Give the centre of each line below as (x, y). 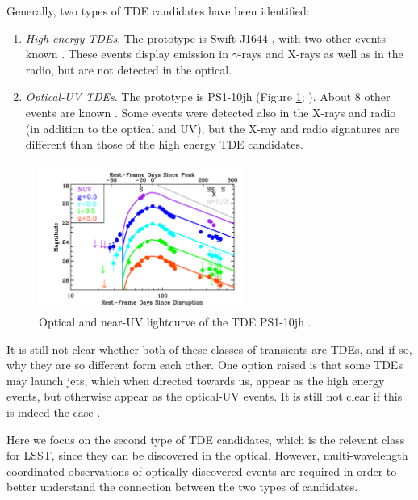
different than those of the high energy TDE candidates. (164, 144)
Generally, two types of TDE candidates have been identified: (158, 11)
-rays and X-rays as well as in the (320, 54)
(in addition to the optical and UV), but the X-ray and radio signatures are (213, 128)
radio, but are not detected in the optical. (129, 69)
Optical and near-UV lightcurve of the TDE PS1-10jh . (175, 321)
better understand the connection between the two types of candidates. (182, 487)
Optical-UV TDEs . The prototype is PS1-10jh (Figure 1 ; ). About (188, 97)
